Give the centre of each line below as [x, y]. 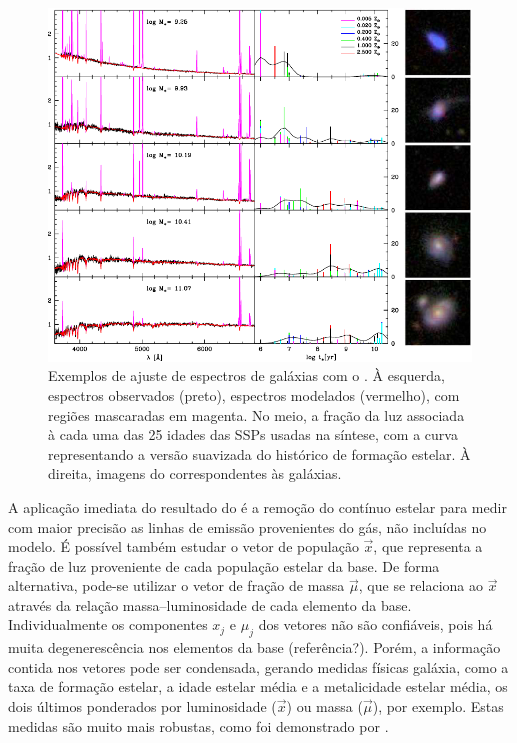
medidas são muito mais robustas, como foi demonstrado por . [198, 725]
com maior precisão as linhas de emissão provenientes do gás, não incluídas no [247, 526]
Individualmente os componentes [108, 624]
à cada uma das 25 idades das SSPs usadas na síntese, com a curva [253, 434]
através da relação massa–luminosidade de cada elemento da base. [210, 604]
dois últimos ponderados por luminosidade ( [142, 706]
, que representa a [428, 546]
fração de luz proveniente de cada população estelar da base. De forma [224, 565]
